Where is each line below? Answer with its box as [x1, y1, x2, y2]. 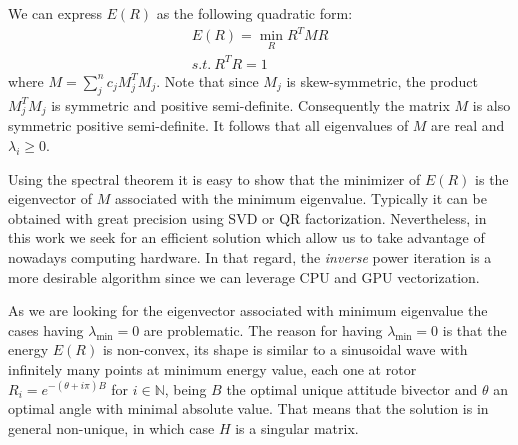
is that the [442, 319, 507, 340]
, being [164, 378, 207, 399]
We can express [8, 3, 102, 23]
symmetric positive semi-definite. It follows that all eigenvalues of [8, 115, 409, 136]
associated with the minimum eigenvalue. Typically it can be [114, 188, 487, 209]
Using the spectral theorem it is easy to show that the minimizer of [8, 168, 421, 189]
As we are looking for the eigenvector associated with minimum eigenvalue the [8, 300, 488, 321]
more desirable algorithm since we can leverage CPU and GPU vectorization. [8, 266, 480, 287]
